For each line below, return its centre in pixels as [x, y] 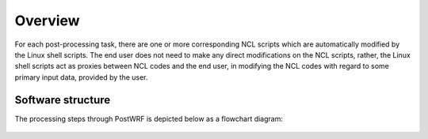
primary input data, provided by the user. [81, 77]
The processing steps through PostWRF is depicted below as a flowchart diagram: [149, 118]
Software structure [63, 100]
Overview [47, 21]
